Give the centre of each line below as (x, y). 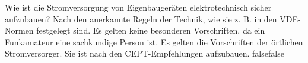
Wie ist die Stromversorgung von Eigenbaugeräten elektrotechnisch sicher (138, 7)
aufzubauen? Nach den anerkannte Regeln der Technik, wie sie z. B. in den (141, 19)
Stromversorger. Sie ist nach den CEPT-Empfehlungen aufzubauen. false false (145, 53)
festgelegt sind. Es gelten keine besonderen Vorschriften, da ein (151, 30)
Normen (19, 30)
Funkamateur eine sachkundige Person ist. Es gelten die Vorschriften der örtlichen (154, 42)
